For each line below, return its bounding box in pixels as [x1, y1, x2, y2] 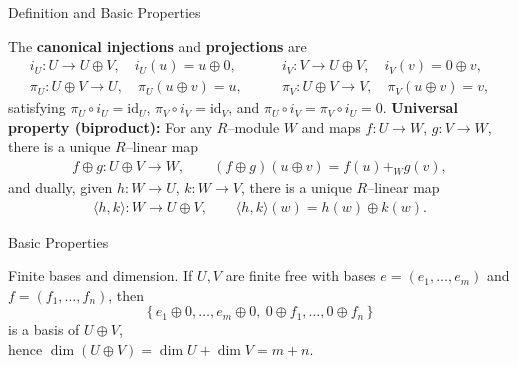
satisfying [8, 97, 66, 118]
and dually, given [8, 177, 113, 198]
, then [108, 284, 145, 305]
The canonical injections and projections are [8, 35, 307, 56]
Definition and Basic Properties [8, 2, 201, 22]
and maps [301, 116, 361, 137]
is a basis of [8, 319, 80, 340]
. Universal [382, 97, 458, 118]
